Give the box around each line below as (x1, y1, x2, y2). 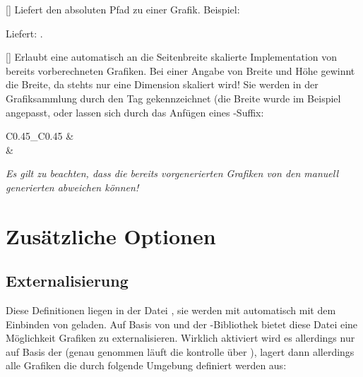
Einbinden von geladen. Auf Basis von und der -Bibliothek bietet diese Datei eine (6, 316, 358, 331)
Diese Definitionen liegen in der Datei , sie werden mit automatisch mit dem (6, 303, 336, 318)
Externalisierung (6, 270, 129, 292)
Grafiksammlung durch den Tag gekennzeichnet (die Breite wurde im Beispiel (6, 90, 341, 105)
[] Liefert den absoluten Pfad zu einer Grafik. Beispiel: (6, 2, 240, 16)
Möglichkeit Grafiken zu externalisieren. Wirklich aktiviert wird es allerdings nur (6, 330, 355, 345)
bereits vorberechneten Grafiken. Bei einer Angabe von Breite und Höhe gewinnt (6, 63, 355, 78)
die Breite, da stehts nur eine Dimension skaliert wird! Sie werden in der (6, 77, 319, 92)
